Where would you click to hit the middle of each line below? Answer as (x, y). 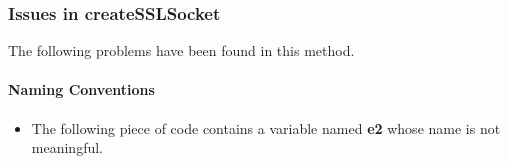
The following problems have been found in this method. (181, 50)
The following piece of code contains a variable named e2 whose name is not (266, 127)
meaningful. (67, 147)
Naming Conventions (81, 89)
